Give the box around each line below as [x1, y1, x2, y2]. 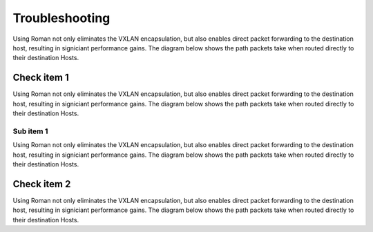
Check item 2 [12, 178, 71, 190]
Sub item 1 [12, 126, 48, 136]
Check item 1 [12, 72, 69, 84]
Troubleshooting [12, 10, 111, 26]
